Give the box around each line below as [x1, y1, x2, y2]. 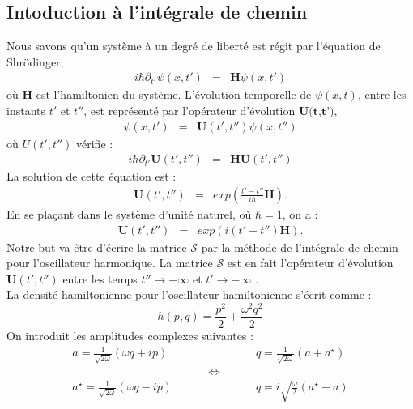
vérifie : [76, 134, 113, 151]
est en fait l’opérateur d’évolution [227, 254, 394, 271]
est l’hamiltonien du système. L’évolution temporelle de [36, 86, 312, 103]
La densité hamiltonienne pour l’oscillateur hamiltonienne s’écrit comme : [6, 286, 372, 303]
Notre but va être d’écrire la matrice [6, 238, 187, 255]
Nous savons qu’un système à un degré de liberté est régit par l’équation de [6, 37, 381, 54]
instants [6, 102, 45, 119]
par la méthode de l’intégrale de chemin [201, 238, 398, 255]
